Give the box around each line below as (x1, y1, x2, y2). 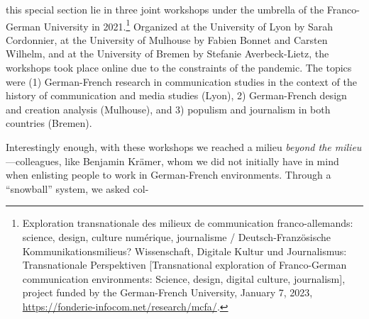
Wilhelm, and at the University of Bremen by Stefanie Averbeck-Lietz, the (6, 46, 329, 61)
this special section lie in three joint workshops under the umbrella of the (6, 2, 324, 16)
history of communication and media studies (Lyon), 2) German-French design (6, 88, 347, 103)
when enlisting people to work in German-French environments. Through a (6, 167, 331, 182)
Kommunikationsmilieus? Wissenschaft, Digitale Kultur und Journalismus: (22, 243, 347, 258)
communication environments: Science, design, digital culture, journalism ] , (22, 271, 346, 286)
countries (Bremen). (6, 116, 92, 130)
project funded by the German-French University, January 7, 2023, (22, 285, 313, 300)
